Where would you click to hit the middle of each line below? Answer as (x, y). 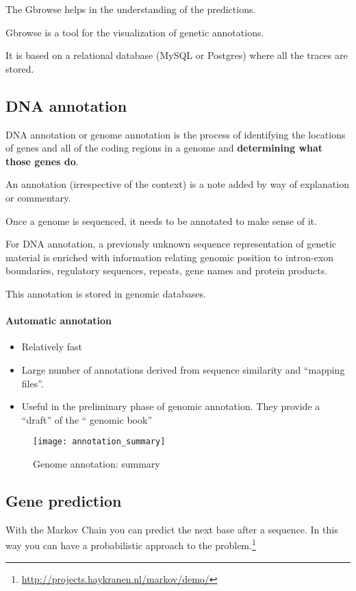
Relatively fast (52, 347)
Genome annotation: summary (97, 463)
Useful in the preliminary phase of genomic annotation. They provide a (171, 406)
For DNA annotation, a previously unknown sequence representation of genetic (171, 244)
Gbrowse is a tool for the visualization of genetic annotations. (135, 32)
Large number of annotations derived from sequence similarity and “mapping (183, 369)
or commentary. (38, 197)
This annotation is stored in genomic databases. (106, 293)
